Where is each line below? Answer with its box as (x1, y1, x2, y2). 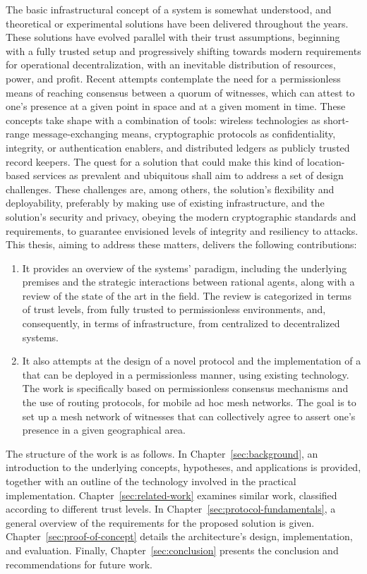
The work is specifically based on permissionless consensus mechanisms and (22, 381, 349, 396)
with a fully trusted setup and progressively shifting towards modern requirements (6, 43, 361, 58)
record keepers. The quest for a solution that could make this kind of (6, 154, 304, 169)
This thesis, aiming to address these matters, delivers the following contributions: (6, 237, 357, 252)
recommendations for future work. (6, 556, 152, 571)
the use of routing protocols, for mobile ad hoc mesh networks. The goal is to (22, 395, 356, 410)
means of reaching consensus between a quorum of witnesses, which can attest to (6, 85, 355, 99)
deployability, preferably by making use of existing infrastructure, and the (6, 195, 325, 210)
